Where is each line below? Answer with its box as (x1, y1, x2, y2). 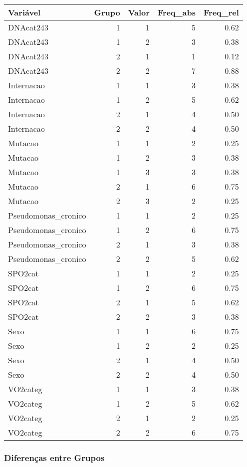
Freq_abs (157, 6, 196, 18)
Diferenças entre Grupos (4, 451, 105, 464)
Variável (8, 6, 41, 18)
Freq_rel (204, 6, 239, 18)
